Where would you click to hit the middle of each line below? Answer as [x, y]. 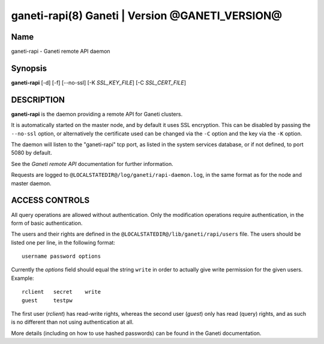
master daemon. [31, 183]
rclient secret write [61, 292]
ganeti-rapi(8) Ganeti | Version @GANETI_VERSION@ [147, 16]
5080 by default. [31, 153]
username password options [61, 257]
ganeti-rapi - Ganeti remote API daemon [61, 52]
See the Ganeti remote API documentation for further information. [92, 164]
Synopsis [29, 68]
